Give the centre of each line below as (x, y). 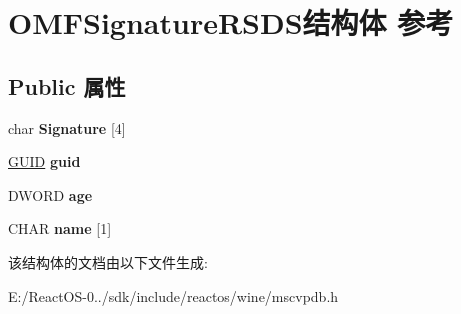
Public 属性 (67, 85)
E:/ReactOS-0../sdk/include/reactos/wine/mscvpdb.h (173, 295)
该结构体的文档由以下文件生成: (108, 261)
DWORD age (50, 194)
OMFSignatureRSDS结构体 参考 (231, 22)
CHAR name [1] (60, 228)
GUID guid (44, 161)
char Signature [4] (67, 127)
